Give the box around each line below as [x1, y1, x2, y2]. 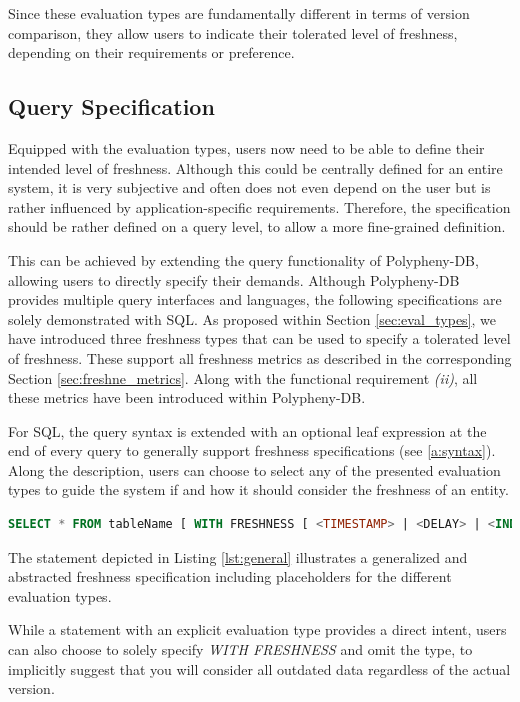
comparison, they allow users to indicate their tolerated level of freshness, [8, 22, 458, 43]
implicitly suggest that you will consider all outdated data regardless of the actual [8, 658, 511, 679]
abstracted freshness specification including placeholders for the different [8, 566, 452, 587]
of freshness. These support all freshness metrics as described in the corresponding [8, 347, 512, 368]
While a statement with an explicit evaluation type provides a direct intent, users [8, 619, 507, 640]
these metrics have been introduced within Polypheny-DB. [8, 387, 366, 408]
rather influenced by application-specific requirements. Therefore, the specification [8, 196, 511, 217]
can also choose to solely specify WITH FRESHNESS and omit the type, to [8, 639, 473, 660]
